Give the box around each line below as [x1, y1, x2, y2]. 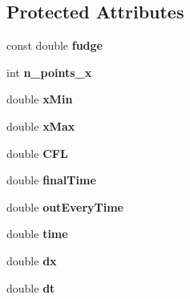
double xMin [6, 91, 73, 107]
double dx [6, 252, 57, 269]
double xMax [6, 117, 75, 134]
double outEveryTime [6, 198, 123, 215]
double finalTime [6, 172, 96, 188]
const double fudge [6, 37, 103, 54]
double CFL [6, 144, 68, 161]
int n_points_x [6, 63, 92, 80]
